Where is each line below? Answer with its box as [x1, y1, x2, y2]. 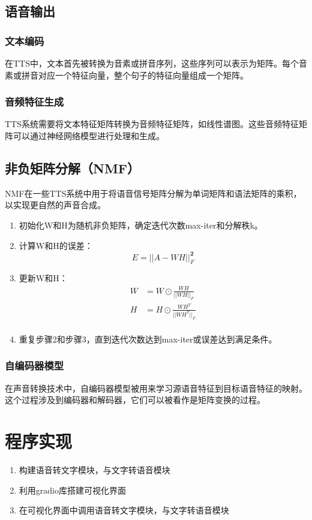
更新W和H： [19, 272, 68, 284]
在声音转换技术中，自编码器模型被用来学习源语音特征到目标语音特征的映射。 [5, 381, 307, 394]
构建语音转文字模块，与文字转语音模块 [19, 464, 170, 476]
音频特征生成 [5, 94, 64, 109]
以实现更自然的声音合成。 [5, 199, 106, 211]
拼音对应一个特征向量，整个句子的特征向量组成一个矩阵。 [21, 68, 248, 81]
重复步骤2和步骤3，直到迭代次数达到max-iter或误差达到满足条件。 [19, 332, 277, 345]
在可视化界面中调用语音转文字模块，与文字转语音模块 [19, 504, 229, 516]
